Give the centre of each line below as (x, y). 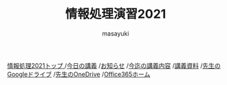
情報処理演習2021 (116, 14)
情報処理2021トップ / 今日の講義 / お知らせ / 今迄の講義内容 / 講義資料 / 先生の (114, 65)
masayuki (116, 33)
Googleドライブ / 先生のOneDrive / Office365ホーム (79, 74)
